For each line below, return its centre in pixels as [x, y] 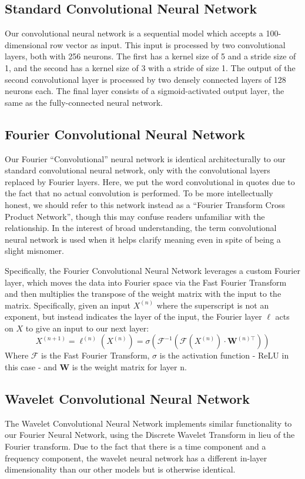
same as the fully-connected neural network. [84, 102]
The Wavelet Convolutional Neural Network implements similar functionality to [148, 423]
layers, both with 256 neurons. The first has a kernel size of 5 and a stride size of [150, 56]
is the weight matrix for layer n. [129, 367]
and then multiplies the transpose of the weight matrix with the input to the [143, 294]
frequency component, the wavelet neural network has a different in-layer [136, 458]
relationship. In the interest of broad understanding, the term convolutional [141, 228]
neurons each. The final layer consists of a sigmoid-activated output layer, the [145, 91]
